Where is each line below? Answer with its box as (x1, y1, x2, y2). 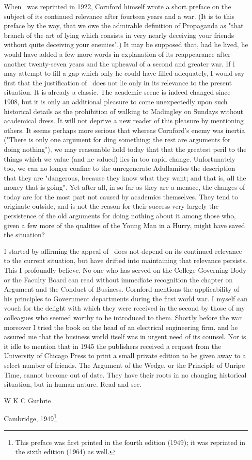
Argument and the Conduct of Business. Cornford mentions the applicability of (4, 284, 239, 294)
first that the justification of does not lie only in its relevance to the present (4, 77, 232, 87)
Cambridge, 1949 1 (4, 412, 57, 423)
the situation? (4, 230, 45, 240)
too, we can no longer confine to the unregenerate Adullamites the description (4, 163, 236, 173)
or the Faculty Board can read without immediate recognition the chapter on (4, 274, 233, 284)
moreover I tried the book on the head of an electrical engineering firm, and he (4, 322, 238, 332)
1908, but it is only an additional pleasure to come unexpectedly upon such (4, 96, 228, 106)
